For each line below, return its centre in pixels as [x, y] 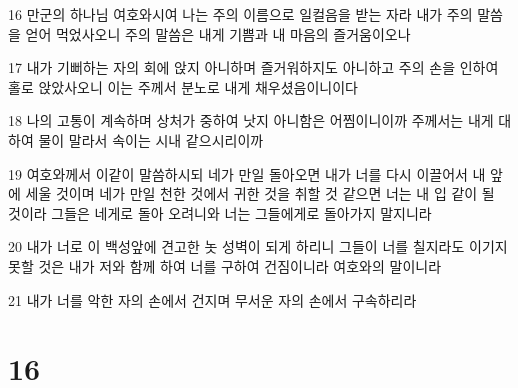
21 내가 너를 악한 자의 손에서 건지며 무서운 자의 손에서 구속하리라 [212, 299]
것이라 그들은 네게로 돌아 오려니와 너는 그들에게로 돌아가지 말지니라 [220, 212]
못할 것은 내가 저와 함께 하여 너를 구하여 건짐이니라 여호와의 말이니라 [225, 265]
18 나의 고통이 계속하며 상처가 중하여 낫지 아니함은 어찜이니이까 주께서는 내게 [251, 120]
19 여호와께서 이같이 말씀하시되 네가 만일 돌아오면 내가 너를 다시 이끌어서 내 [247, 173]
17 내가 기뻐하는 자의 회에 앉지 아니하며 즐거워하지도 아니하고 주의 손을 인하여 [253, 67]
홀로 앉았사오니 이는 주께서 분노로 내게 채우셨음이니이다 [183, 86]
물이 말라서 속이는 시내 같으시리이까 [151, 139]
